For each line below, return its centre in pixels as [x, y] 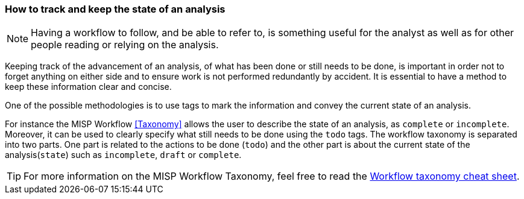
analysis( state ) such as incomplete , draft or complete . [123, 155]
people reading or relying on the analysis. [125, 45]
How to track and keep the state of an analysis [115, 9]
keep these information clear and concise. [88, 87]
